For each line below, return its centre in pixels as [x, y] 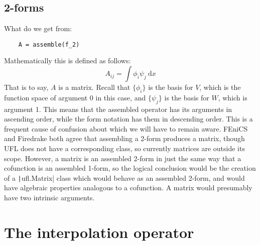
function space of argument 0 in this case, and [75, 97]
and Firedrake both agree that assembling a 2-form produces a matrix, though [124, 138]
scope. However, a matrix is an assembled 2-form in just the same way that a [123, 158]
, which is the [220, 87]
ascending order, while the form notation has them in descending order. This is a [128, 119]
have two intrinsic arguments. [49, 198]
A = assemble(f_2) [49, 44]
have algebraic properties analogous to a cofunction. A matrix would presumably [128, 188]
